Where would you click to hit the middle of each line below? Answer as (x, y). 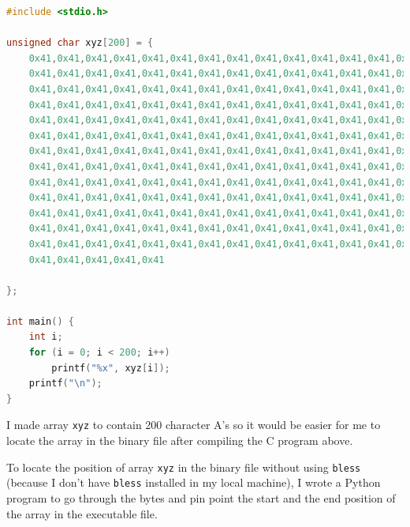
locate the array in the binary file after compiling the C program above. (180, 440)
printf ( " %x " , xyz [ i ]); (111, 368)
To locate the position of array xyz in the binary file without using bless (184, 467)
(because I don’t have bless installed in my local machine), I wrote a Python (194, 482)
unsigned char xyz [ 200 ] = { (80, 43)
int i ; (46, 337)
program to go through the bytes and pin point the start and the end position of (201, 498)
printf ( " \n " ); (65, 384)
